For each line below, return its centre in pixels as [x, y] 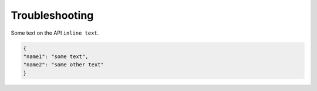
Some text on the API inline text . [55, 33]
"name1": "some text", [56, 56]
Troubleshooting [52, 15]
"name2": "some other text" [63, 65]
